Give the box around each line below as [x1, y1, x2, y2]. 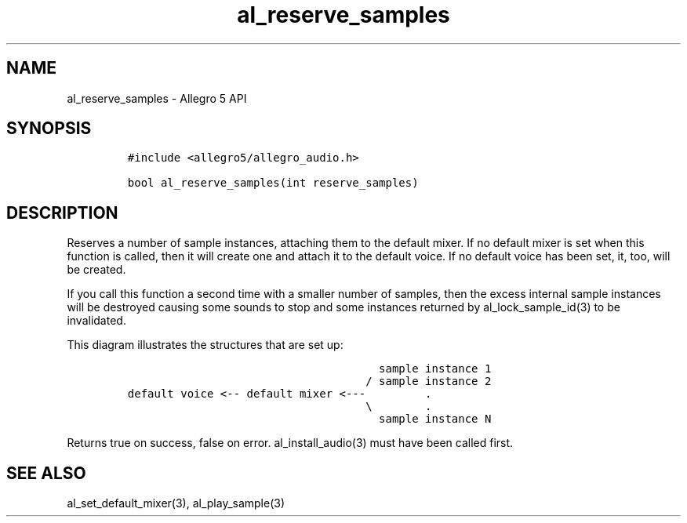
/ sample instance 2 [365, 375, 492, 388]
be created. [67, 263, 126, 277]
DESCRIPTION [6, 202, 118, 223]
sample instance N [379, 412, 492, 426]
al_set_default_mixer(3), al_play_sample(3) [67, 496, 285, 510]
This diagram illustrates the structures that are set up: [67, 338, 343, 352]
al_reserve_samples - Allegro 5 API [67, 91, 247, 105]
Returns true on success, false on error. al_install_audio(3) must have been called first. [67, 436, 514, 450]
